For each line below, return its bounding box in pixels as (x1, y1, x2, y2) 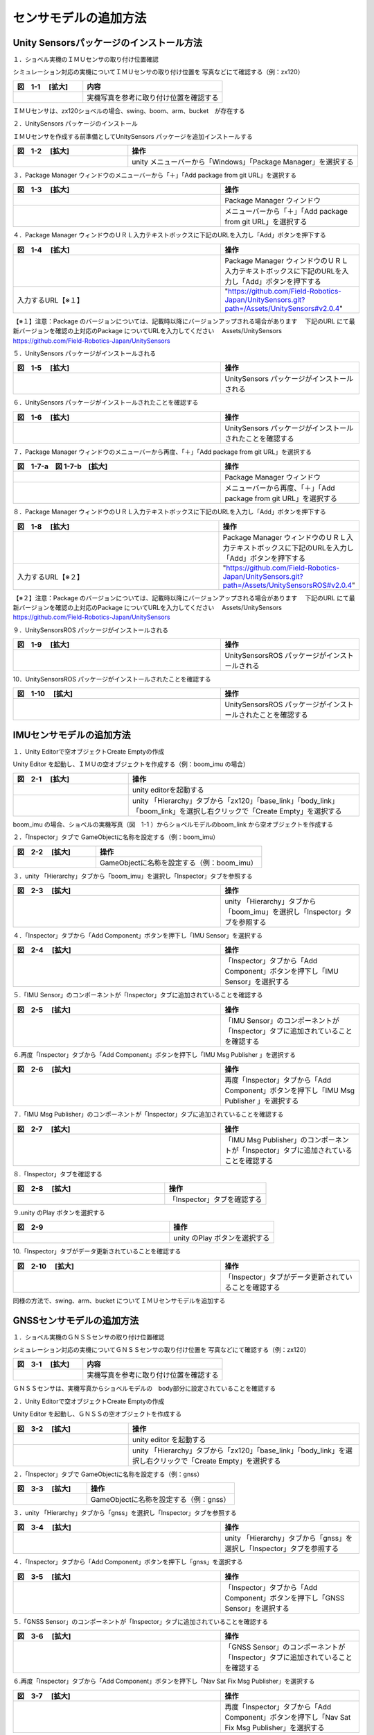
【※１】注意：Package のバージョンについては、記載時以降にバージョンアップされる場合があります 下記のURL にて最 (12, 316, 355, 325)
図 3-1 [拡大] (17, 1360, 70, 1369)
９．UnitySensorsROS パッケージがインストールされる (12, 625, 169, 634)
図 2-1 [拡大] (17, 774, 70, 784)
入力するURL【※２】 (17, 572, 84, 582)
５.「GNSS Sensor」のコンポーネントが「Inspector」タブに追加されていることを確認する (12, 1617, 269, 1625)
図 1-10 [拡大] (17, 689, 73, 699)
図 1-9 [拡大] (17, 640, 70, 650)
